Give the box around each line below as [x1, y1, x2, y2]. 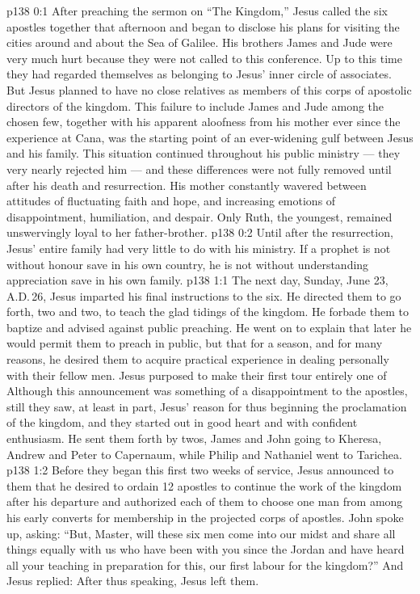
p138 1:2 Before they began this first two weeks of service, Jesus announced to [6, 461, 394, 478]
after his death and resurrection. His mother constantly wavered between [6, 176, 367, 193]
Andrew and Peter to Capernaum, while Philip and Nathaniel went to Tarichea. [6, 445, 402, 462]
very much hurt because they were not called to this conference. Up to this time [6, 49, 402, 66]
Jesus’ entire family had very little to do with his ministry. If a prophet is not [6, 239, 391, 256]
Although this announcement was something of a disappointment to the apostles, [6, 382, 408, 399]
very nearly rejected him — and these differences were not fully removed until [6, 160, 392, 177]
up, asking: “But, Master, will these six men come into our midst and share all [6, 524, 396, 541]
